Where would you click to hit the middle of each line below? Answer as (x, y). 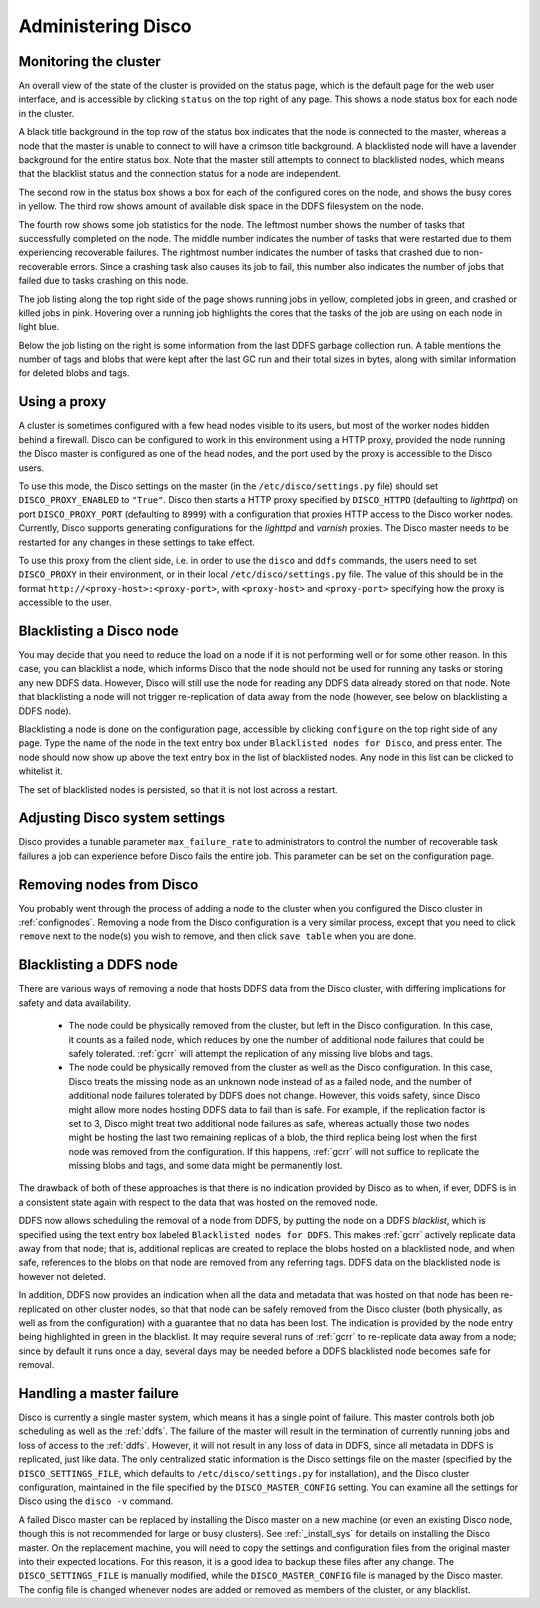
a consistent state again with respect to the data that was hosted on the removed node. (198, 1202)
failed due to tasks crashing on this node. (103, 281)
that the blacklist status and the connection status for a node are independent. (180, 174)
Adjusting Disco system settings (122, 818)
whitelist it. (41, 771)
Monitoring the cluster (89, 61)
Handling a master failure (98, 1393)
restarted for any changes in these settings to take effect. (136, 542)
